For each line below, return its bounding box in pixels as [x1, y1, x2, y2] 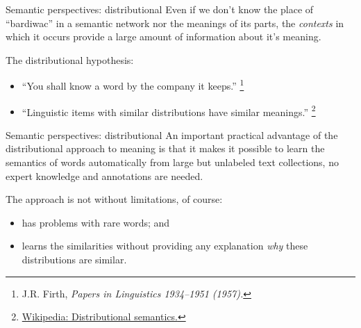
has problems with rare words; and [22, 215, 170, 229]
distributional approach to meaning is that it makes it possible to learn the [6, 141, 325, 156]
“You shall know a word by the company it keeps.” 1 [22, 76, 244, 93]
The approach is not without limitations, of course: [6, 192, 223, 206]
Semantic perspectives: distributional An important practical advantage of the [6, 127, 338, 142]
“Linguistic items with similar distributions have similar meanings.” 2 [22, 102, 316, 119]
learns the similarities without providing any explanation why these [22, 238, 308, 253]
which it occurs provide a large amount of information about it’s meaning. [6, 29, 321, 44]
